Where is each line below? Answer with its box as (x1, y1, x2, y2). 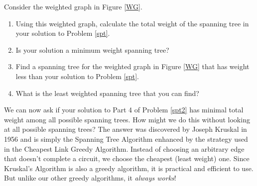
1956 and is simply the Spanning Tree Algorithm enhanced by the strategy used (4, 133, 248, 144)
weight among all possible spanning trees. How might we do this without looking (4, 114, 250, 124)
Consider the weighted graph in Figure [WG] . (4, 1, 142, 11)
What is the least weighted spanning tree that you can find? (15, 88, 199, 98)
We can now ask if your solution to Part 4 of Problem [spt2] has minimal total (4, 104, 244, 115)
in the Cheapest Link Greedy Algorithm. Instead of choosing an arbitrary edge (4, 143, 245, 154)
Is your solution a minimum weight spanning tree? (15, 44, 169, 55)
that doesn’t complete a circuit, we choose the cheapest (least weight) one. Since (4, 153, 250, 164)
